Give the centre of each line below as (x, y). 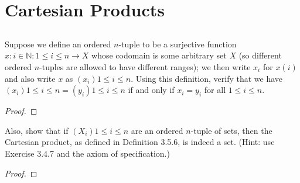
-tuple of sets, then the (231, 130)
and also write (30, 78)
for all (215, 90)
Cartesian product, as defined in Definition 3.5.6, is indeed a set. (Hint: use (140, 142)
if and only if (151, 90)
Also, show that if (37, 130)
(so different (260, 55)
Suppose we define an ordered (58, 44)
